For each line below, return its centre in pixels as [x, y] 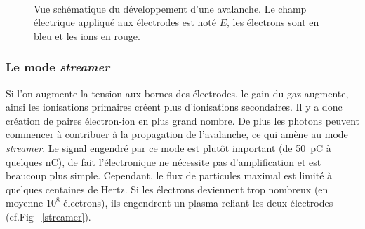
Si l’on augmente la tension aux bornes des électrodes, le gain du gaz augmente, [177, 93]
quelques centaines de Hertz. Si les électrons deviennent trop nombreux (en [167, 189]
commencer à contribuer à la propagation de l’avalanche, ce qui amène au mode [177, 134]
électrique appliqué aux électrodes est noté [125, 22]
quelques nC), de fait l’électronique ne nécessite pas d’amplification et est [164, 161]
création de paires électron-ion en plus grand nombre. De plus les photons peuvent [182, 120]
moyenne [25, 203]
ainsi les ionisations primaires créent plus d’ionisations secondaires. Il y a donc [174, 107]
